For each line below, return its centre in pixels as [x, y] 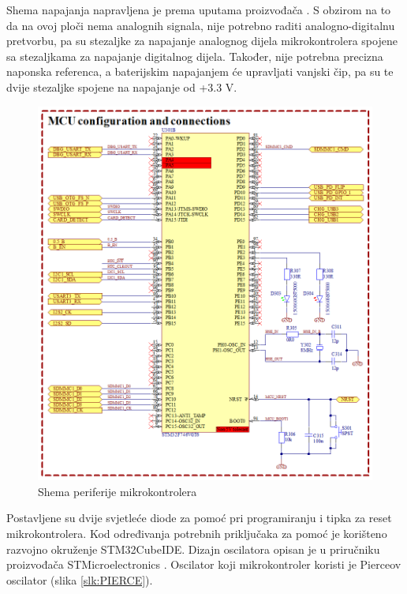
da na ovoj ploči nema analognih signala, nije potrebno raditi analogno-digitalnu [201, 25]
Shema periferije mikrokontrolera [118, 491]
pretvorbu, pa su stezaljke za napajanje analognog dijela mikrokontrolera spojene [202, 41]
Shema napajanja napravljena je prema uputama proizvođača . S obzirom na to [199, 9]
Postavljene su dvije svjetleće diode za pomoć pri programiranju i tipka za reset [199, 518]
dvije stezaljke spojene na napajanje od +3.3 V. [122, 86]
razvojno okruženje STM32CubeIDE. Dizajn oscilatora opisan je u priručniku [193, 549]
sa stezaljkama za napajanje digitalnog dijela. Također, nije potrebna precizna [195, 56]
